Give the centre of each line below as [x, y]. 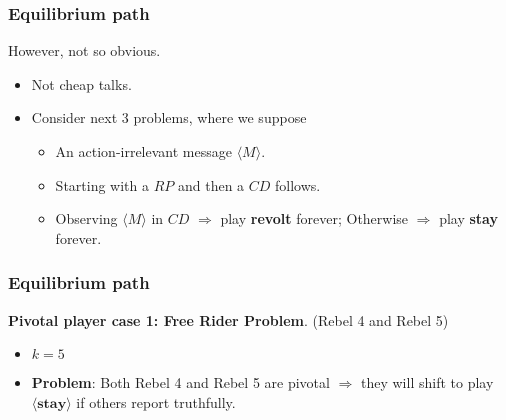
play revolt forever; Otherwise [314, 218]
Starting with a [102, 184]
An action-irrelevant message [143, 151]
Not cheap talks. [81, 83]
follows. [298, 184]
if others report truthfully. [156, 401]
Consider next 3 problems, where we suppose [169, 117]
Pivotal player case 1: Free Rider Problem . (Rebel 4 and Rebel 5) [228, 319]
